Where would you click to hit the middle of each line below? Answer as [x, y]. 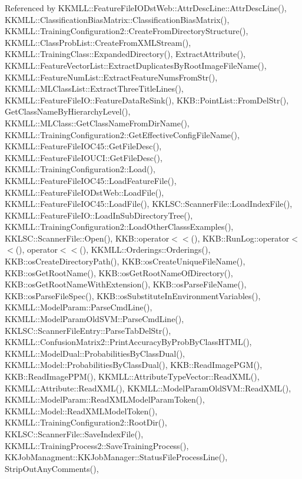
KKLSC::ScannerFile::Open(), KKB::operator [87, 238]
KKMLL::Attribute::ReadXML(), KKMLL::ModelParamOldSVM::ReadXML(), [148, 388]
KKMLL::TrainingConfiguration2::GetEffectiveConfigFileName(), [122, 134]
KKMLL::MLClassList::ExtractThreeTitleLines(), [94, 88]
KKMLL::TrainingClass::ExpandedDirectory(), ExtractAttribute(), [125, 54]
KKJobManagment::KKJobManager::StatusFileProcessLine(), [116, 457]
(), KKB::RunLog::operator [240, 238]
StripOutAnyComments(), [52, 468]
